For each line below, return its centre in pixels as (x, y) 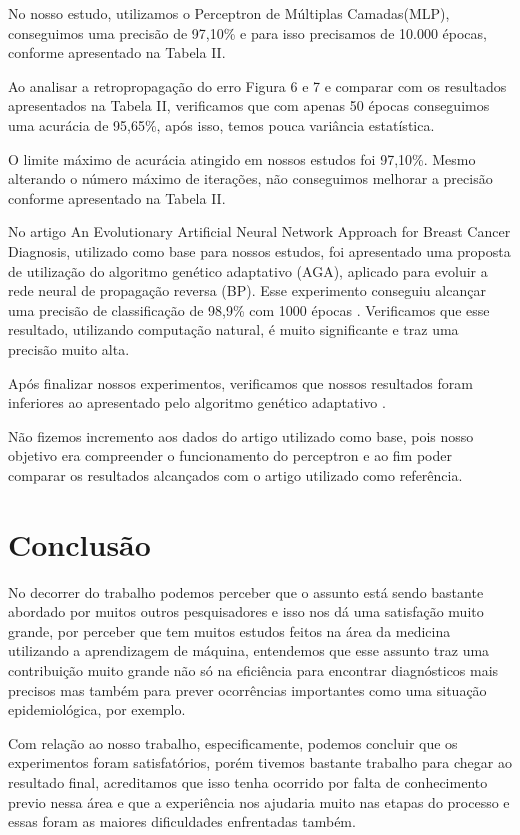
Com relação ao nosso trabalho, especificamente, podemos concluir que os (233, 742)
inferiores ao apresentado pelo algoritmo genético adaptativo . (197, 402)
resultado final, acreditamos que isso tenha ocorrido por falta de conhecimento (248, 781)
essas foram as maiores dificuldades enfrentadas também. (182, 821)
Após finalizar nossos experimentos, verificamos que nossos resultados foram (240, 382)
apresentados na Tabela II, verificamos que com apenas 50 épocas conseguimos (249, 105)
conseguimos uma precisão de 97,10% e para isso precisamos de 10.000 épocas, (247, 32)
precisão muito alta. (69, 348)
